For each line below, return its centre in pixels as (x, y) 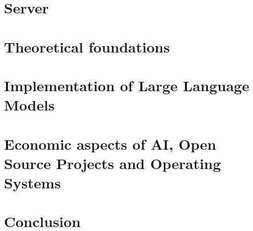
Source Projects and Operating (113, 163)
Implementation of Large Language (127, 85)
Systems (33, 182)
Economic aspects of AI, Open (110, 144)
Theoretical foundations (87, 46)
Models (29, 105)
